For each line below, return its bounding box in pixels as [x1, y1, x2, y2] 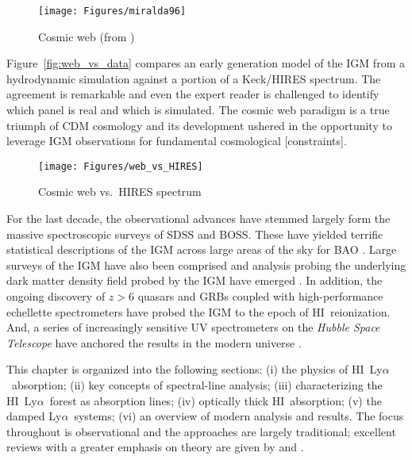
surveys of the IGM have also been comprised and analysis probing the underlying [6, 256, 406, 273]
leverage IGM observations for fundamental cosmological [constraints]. [6, 132, 347, 149]
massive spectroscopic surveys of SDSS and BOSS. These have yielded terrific [6, 225, 383, 242]
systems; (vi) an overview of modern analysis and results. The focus [74, 408, 404, 424]
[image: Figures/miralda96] [38, 6, 187, 17]
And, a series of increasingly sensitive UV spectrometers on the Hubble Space [6, 319, 380, 335]
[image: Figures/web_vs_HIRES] [38, 160, 203, 172]
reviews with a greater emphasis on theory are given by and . [6, 439, 304, 455]
